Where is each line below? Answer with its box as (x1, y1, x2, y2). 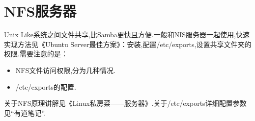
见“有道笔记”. (4, 107, 46, 118)
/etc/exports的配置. (15, 81, 76, 92)
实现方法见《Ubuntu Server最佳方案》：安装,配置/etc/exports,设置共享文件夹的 (4, 39, 252, 49)
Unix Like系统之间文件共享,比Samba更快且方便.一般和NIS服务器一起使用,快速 (4, 29, 250, 40)
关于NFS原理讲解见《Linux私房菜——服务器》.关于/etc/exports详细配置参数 (4, 98, 247, 108)
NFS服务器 (4, 1, 77, 21)
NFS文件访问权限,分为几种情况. (15, 65, 116, 75)
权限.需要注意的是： (4, 48, 68, 59)
